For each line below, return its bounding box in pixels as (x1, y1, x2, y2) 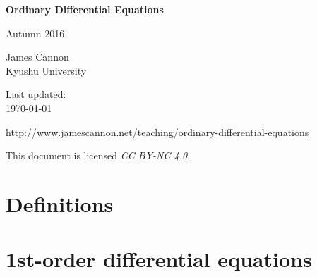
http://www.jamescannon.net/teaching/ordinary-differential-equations (6, 124, 309, 139)
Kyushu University (6, 63, 87, 78)
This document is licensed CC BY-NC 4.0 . (6, 148, 191, 163)
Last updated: (6, 87, 66, 101)
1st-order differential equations (6, 245, 312, 273)
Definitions (6, 189, 114, 218)
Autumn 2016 (6, 25, 65, 40)
